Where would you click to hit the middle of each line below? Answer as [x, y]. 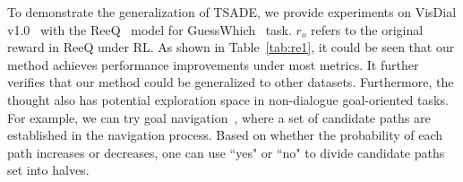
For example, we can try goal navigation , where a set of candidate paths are [219, 117]
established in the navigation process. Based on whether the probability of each [225, 135]
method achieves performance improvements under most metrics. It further [213, 64]
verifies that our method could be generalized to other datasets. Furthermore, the [231, 82]
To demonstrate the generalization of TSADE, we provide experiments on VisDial [232, 12]
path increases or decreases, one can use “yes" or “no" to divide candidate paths [226, 152]
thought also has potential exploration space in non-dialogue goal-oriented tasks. [228, 99]
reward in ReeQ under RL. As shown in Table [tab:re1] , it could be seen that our [231, 47]
